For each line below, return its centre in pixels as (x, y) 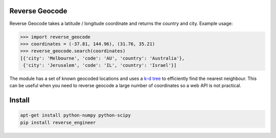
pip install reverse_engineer (58, 122)
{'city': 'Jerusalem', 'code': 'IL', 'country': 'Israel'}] (100, 65)
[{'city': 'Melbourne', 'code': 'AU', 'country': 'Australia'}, (102, 58)
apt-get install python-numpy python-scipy (76, 115)
